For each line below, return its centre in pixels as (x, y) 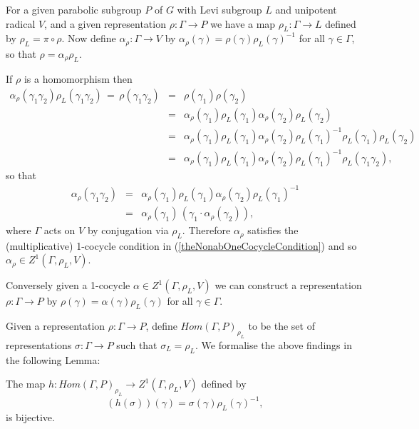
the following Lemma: (53, 359)
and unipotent (306, 9)
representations (39, 344)
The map (26, 384)
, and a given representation (105, 23)
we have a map (243, 23)
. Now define (89, 38)
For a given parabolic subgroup (74, 9)
